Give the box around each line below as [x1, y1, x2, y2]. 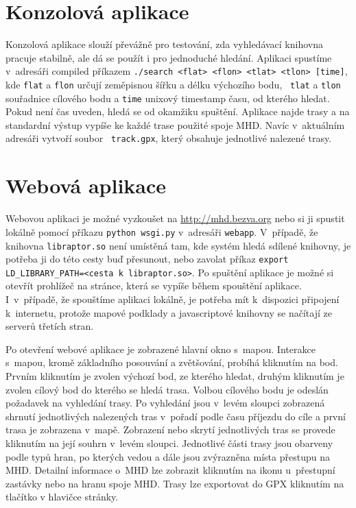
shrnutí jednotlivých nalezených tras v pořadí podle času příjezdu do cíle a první [5, 409, 346, 423]
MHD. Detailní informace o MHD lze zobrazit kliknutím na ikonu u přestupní [5, 463, 335, 477]
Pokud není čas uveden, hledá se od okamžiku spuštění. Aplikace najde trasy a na [5, 104, 350, 119]
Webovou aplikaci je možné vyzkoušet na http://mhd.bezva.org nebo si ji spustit [5, 211, 345, 226]
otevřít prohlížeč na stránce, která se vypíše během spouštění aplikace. [5, 278, 302, 293]
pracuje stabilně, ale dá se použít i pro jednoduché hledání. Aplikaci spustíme [5, 50, 332, 64]
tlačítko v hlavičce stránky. [5, 489, 119, 504]
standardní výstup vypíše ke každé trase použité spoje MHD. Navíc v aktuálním [5, 117, 345, 132]
